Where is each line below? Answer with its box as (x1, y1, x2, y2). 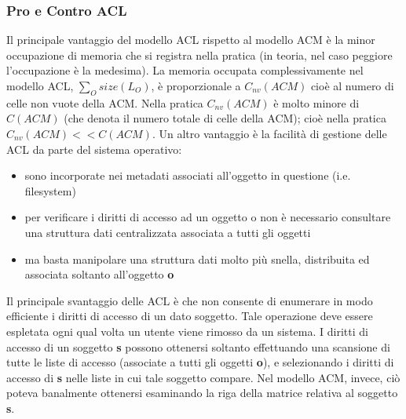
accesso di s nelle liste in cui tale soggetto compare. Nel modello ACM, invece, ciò (6, 369, 401, 385)
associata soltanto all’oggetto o (24, 266, 174, 282)
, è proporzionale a (151, 78, 241, 93)
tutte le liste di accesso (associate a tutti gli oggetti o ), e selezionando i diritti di (6, 354, 394, 370)
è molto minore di (273, 94, 360, 111)
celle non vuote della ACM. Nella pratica (6, 94, 203, 111)
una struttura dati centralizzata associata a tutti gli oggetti (24, 224, 311, 240)
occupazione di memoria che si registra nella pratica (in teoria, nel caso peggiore (6, 46, 393, 63)
